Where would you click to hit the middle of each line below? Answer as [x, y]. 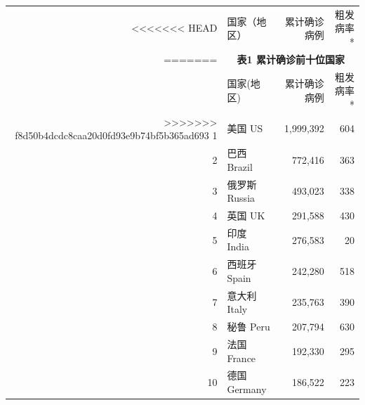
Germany [247, 389]
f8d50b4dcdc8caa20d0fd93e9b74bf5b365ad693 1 [116, 135]
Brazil [240, 166]
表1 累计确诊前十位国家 [291, 59]
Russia [241, 198]
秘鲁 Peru [248, 327]
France [241, 358]
